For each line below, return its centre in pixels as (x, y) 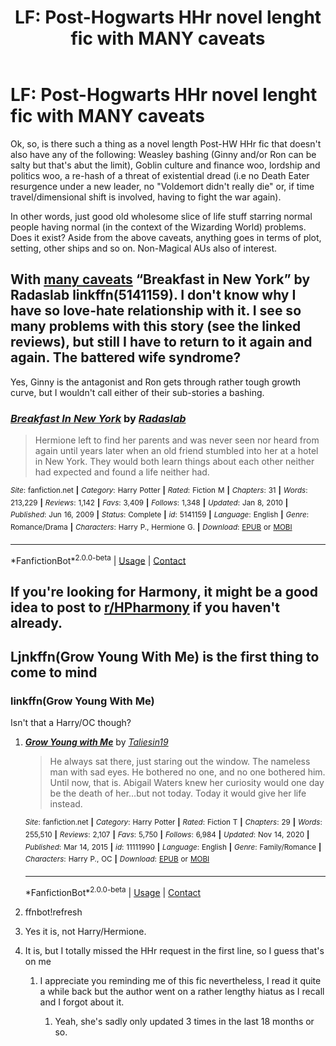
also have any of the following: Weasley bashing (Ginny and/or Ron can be (163, 154)
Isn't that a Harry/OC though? (71, 723)
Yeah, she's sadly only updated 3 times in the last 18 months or (184, 1021)
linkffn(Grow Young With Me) (82, 701)
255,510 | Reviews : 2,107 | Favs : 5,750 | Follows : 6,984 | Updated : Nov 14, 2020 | (167, 835)
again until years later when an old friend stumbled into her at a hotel (176, 451)
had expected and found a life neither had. (122, 472)
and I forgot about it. (82, 1002)
